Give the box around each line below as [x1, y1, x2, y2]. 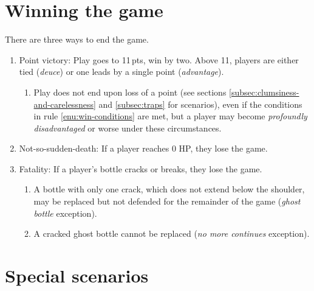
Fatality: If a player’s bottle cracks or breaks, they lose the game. [19, 162, 262, 175]
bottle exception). [33, 206, 97, 219]
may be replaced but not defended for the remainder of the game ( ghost [33, 195, 301, 208]
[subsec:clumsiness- [229, 85, 299, 98]
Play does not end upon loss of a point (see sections [33, 85, 227, 98]
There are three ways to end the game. [5, 33, 149, 46]
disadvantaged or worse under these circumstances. [33, 121, 222, 134]
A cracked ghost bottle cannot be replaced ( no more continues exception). [33, 227, 310, 240]
